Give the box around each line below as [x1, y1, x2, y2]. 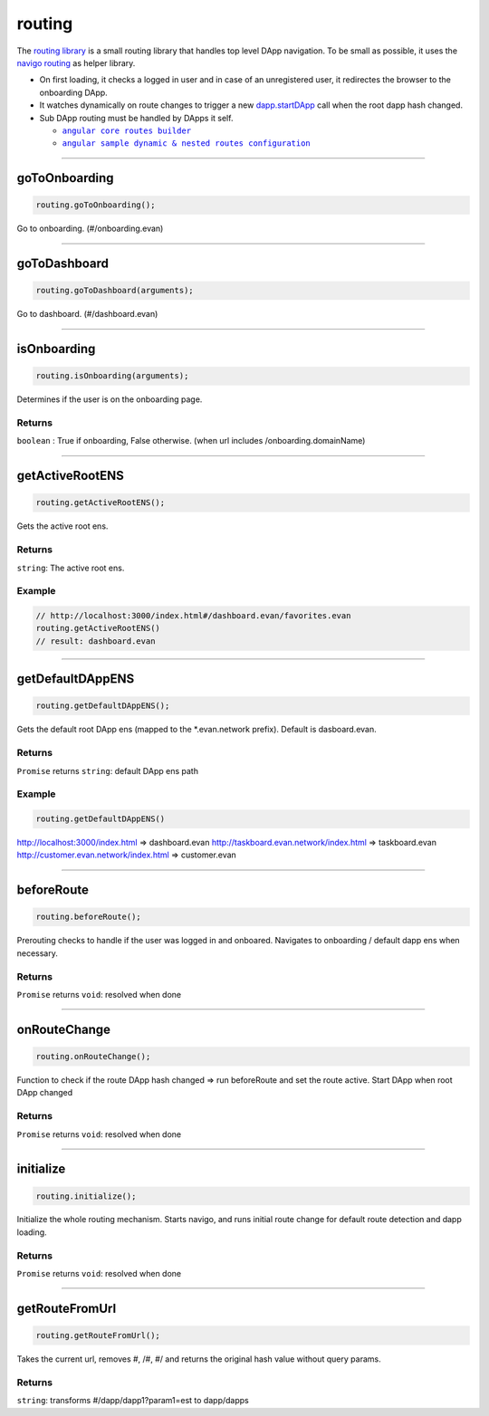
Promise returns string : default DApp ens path [16, 765, 199, 776]
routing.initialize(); [35, 1191, 137, 1201]
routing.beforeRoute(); [35, 912, 142, 923]
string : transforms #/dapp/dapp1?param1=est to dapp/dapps [16, 1395, 249, 1406]
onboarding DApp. [39, 87, 108, 98]
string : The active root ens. [16, 562, 125, 573]
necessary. [16, 947, 59, 959]
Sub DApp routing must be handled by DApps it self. [39, 112, 234, 123]
